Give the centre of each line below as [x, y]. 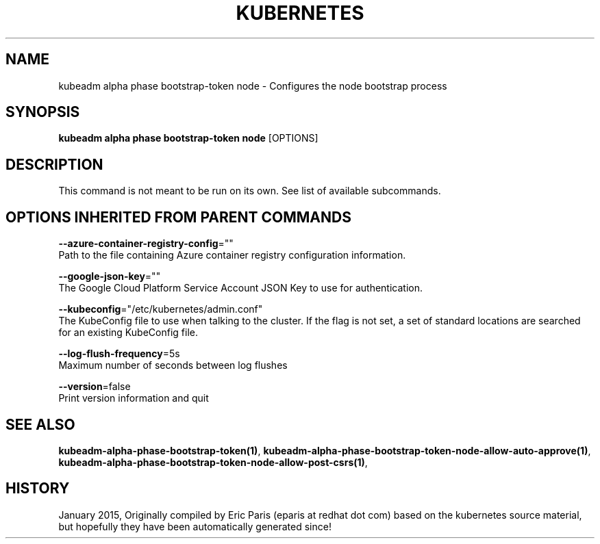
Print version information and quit [134, 398]
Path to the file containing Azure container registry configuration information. [232, 255]
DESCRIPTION [54, 164]
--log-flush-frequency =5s [119, 354]
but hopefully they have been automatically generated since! [195, 526]
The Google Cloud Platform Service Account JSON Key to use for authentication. [241, 288]
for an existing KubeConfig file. [128, 333]
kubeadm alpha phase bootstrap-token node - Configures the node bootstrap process [253, 86]
